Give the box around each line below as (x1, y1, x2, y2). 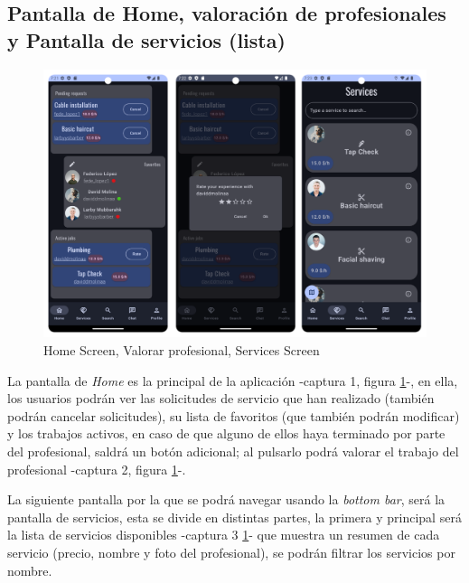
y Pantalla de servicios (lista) (7, 25, 286, 53)
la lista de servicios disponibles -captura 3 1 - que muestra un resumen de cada (7, 525, 440, 544)
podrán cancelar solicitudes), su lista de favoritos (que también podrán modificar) (7, 406, 460, 425)
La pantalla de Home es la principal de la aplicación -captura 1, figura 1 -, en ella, (7, 371, 458, 390)
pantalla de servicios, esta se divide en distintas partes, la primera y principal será (7, 507, 462, 526)
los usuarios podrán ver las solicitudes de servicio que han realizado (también (7, 389, 435, 408)
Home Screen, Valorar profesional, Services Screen (43, 341, 320, 360)
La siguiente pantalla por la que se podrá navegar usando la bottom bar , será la (7, 490, 446, 509)
